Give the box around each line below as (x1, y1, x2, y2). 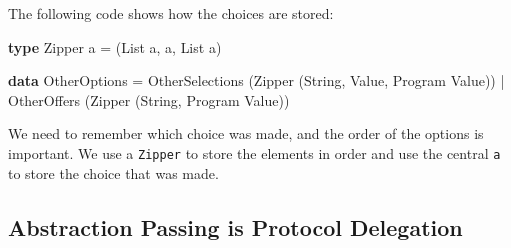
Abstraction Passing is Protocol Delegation (8, 211, 463, 242)
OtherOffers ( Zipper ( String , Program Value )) (8, 89, 290, 110)
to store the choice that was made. (8, 162, 219, 183)
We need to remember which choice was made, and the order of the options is (8, 123, 484, 144)
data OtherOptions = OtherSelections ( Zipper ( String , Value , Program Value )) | (8, 70, 505, 91)
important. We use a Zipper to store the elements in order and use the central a (8, 142, 501, 163)
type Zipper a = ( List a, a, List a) (8, 36, 222, 57)
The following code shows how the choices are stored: (8, 3, 334, 23)
